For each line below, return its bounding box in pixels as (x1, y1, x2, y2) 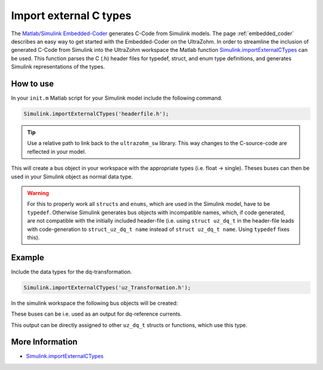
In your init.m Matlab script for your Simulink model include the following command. (11, 94, 223, 101)
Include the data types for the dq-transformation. (11, 268, 132, 275)
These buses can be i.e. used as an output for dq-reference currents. (11, 310, 182, 317)
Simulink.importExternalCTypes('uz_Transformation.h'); (23, 284, 191, 291)
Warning (27, 189, 49, 196)
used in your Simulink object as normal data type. (11, 173, 133, 180)
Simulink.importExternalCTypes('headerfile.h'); (23, 110, 169, 117)
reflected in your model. (27, 148, 86, 155)
